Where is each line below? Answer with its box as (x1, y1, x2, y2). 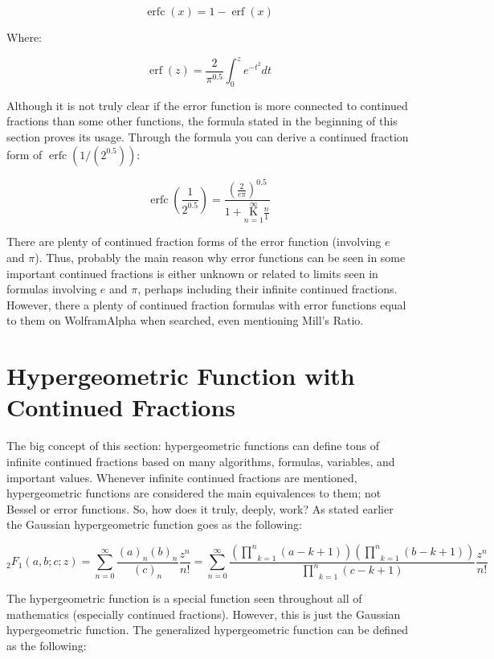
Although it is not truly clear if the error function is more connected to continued (6, 96, 408, 113)
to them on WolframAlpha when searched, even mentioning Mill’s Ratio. (6, 312, 364, 329)
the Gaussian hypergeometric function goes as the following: (6, 516, 302, 533)
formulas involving (6, 280, 97, 297)
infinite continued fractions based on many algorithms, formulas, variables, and (6, 452, 395, 469)
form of (6, 145, 43, 162)
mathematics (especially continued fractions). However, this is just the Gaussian (6, 605, 401, 622)
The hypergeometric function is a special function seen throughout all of (6, 590, 362, 607)
